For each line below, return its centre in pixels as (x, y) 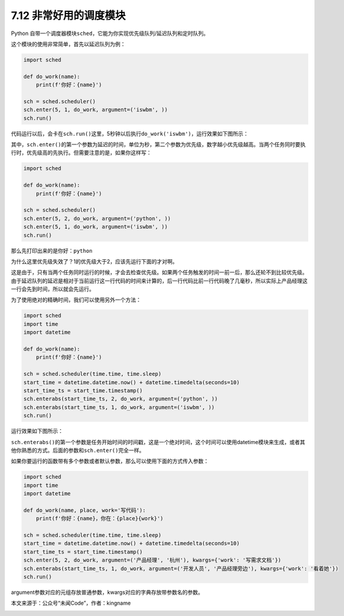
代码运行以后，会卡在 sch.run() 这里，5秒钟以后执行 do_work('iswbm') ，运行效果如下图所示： (130, 133)
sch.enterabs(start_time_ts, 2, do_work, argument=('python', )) (121, 399)
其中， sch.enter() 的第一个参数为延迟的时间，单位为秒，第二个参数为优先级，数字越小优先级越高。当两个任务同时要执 (158, 144)
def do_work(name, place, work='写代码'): (85, 510)
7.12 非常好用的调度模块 (68, 15)
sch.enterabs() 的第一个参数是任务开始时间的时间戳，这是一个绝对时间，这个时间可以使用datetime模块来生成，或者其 (158, 442)
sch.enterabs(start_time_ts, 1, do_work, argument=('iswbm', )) (119, 407)
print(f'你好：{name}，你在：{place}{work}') (100, 518)
